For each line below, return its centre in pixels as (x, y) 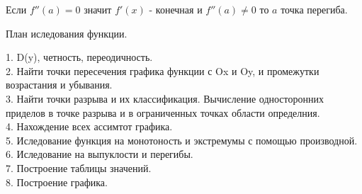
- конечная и (176, 9)
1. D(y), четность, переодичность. (79, 57)
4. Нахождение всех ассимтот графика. (89, 126)
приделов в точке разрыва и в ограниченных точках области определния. (163, 112)
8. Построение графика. (57, 182)
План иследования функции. (67, 33)
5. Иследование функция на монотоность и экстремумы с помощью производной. (182, 140)
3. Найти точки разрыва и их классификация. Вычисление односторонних (165, 98)
